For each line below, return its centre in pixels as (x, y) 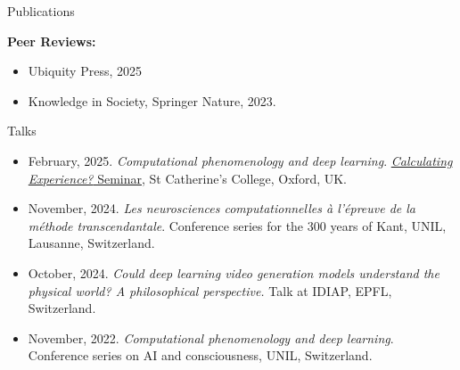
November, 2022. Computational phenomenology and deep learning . (211, 337)
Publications (41, 11)
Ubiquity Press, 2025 (85, 71)
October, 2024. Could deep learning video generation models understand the (234, 272)
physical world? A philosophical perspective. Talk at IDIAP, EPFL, (210, 290)
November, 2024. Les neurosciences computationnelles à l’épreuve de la (222, 208)
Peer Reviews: (52, 41)
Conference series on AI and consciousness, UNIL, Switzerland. (200, 355)
